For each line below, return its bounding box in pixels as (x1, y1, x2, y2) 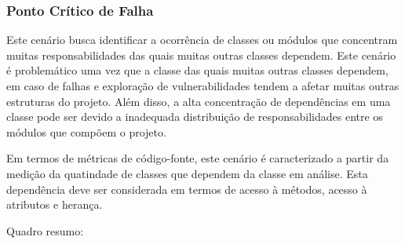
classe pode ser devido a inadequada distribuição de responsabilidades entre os (6, 108, 383, 125)
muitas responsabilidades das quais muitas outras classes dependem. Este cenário (6, 46, 396, 63)
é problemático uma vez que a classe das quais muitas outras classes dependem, (6, 62, 389, 78)
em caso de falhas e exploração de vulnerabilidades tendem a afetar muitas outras (6, 78, 400, 93)
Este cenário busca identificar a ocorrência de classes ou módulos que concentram (6, 31, 398, 48)
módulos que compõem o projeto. (6, 123, 166, 140)
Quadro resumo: (6, 222, 84, 239)
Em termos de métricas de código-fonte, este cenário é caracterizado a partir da (6, 150, 389, 166)
